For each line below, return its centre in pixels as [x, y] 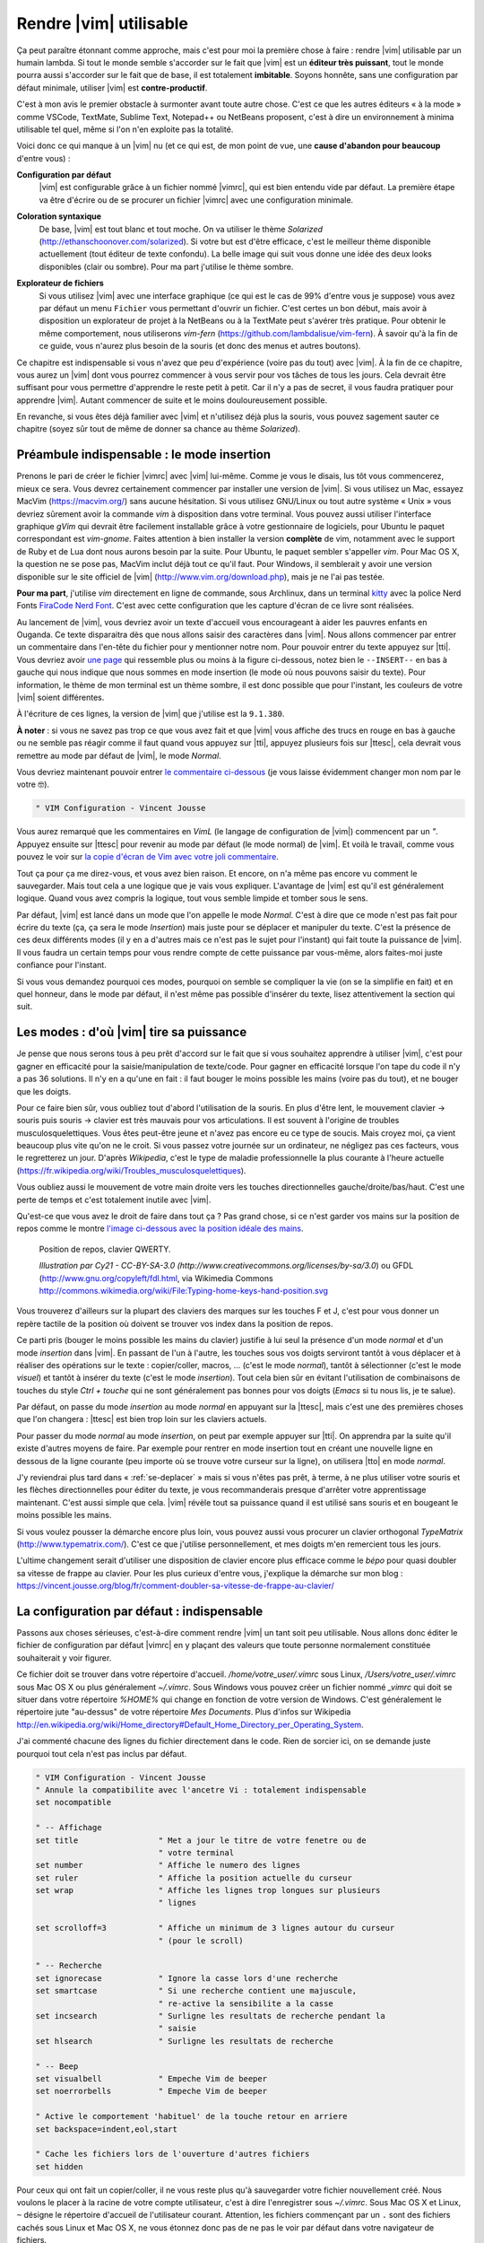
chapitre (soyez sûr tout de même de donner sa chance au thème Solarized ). [158, 429]
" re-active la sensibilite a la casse [246, 2003]
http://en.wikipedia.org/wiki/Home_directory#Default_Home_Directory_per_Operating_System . [190, 1724]
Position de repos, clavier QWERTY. [105, 1249]
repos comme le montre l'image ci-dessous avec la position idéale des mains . [160, 1228]
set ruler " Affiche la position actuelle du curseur [194, 1878]
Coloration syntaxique [59, 216]
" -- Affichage [69, 1828]
